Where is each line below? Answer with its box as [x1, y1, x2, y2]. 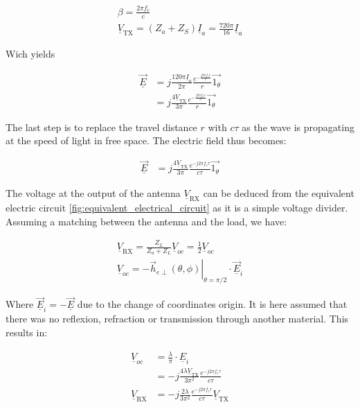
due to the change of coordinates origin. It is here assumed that [77, 297, 348, 311]
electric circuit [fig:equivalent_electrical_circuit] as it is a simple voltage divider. [6, 200, 348, 215]
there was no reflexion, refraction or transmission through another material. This [6, 311, 349, 326]
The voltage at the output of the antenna [6, 186, 181, 200]
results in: [6, 324, 48, 339]
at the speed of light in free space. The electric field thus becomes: [6, 133, 287, 148]
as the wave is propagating [242, 119, 354, 134]
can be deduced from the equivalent [203, 186, 354, 200]
